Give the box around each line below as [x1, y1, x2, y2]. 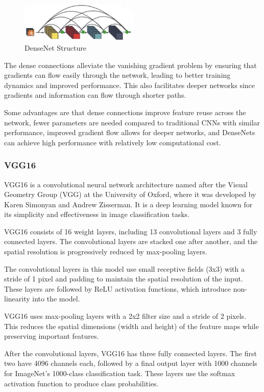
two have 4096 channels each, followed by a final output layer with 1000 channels [4, 358, 257, 368]
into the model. [32, 293, 80, 304]
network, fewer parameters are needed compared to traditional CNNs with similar [4, 117, 260, 127]
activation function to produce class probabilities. [4, 378, 159, 388]
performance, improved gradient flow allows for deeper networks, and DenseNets [4, 127, 255, 138]
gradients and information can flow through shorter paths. [4, 90, 186, 100]
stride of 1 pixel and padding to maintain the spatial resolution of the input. [4, 273, 243, 284]
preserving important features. [4, 331, 99, 341]
